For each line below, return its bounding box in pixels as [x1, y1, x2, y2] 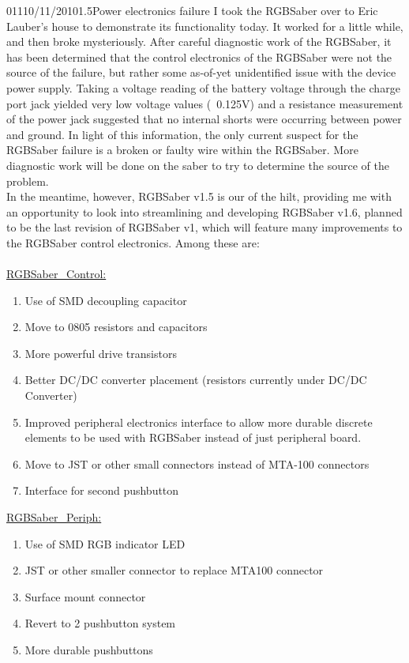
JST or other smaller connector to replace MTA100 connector [24, 562, 324, 578]
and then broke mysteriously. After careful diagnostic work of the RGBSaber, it [6, 33, 392, 50]
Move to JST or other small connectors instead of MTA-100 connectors [24, 455, 370, 472]
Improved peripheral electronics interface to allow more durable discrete [24, 413, 373, 430]
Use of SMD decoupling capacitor [24, 292, 187, 308]
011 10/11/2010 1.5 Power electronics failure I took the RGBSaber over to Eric [6, 2, 378, 18]
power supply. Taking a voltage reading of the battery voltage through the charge [6, 79, 400, 96]
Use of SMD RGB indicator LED [24, 535, 186, 552]
